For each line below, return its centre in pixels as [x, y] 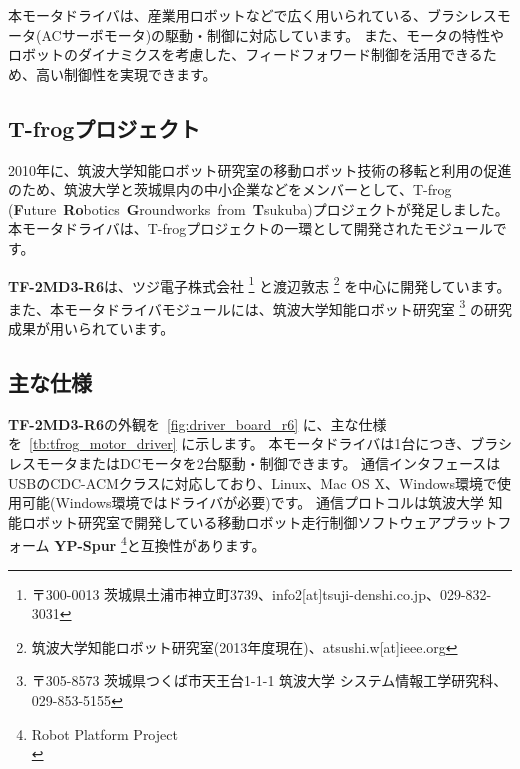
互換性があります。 [203, 545]
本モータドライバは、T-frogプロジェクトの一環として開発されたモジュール [250, 228]
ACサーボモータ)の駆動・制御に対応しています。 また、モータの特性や [272, 34]
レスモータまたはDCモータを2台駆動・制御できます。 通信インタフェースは [254, 463]
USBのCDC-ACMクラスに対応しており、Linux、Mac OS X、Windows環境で [252, 482]
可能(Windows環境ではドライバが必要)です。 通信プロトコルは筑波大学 [252, 502]
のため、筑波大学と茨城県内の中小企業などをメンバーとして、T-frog [230, 189]
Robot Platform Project [104, 733]
